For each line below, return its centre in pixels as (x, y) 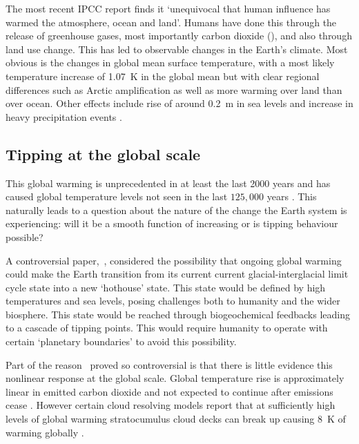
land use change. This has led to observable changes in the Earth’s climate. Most (177, 49)
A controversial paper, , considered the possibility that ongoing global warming (174, 260)
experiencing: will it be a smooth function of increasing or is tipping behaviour (172, 223)
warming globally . (45, 432)
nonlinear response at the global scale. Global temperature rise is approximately (175, 378)
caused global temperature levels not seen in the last (117, 196)
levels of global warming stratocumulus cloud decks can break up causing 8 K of (176, 419)
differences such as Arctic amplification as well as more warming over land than (174, 89)
